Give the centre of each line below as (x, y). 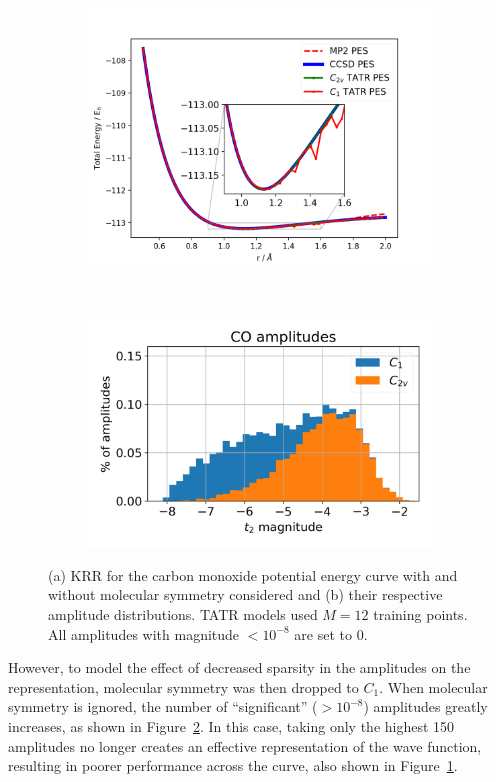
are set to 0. (331, 633)
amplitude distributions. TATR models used (183, 614)
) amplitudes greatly (425, 706)
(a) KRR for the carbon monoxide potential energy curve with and (253, 574)
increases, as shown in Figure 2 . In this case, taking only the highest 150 (231, 726)
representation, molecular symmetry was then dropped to (183, 686)
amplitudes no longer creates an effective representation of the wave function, (245, 745)
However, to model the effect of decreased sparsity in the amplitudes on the (239, 667)
